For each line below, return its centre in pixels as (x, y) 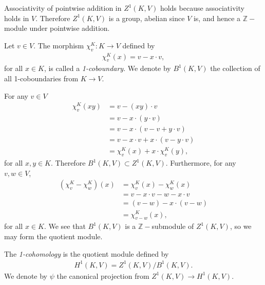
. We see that (65, 226)
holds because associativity (202, 8)
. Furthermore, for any (201, 163)
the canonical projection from (103, 275)
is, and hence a (217, 18)
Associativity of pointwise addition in (63, 8)
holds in (17, 18)
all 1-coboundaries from (41, 78)
